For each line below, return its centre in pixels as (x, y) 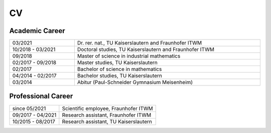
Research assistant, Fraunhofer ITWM (107, 115)
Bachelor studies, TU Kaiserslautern (120, 76)
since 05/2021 (29, 108)
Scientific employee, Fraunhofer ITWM (107, 108)
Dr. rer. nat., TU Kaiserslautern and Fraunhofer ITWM (140, 43)
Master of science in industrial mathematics (129, 56)
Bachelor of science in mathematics (119, 69)
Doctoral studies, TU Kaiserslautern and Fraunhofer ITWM (146, 49)
